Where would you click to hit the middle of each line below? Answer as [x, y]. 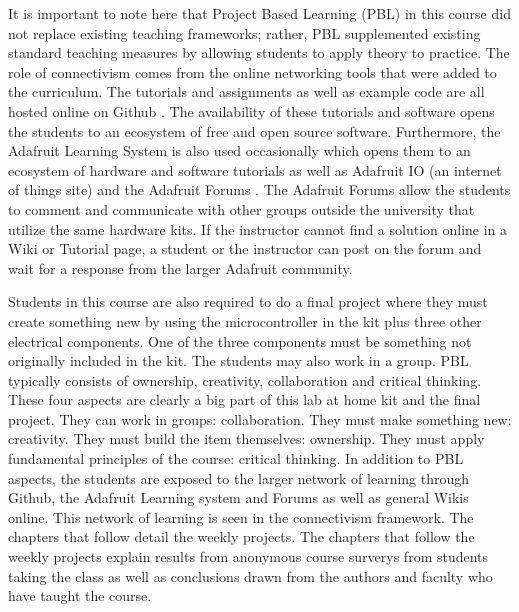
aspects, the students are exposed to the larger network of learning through [239, 477]
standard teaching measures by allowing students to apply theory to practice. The [259, 52]
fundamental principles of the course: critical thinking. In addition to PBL [236, 458]
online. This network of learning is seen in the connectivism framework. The [241, 516]
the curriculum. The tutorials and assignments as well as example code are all [246, 91]
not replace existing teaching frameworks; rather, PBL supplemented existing [244, 32]
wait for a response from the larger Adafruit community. [180, 267]
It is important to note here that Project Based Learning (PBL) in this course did [259, 13]
